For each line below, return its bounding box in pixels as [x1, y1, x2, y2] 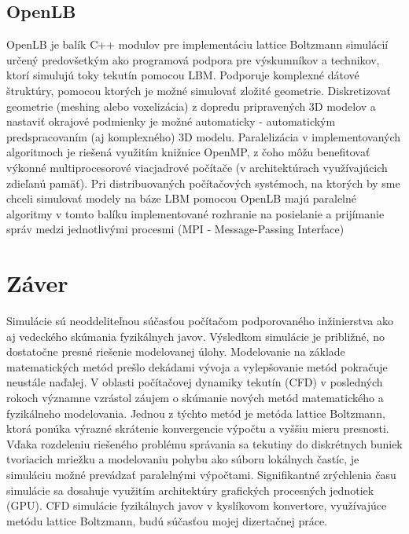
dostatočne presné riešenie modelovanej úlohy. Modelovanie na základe [6, 343, 345, 360]
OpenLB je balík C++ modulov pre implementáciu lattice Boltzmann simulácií [6, 36, 389, 53]
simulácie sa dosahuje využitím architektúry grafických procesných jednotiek [6, 481, 374, 498]
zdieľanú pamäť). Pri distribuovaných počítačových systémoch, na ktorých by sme [6, 174, 400, 191]
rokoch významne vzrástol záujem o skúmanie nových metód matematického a [6, 390, 384, 406]
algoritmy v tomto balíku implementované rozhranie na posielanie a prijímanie [6, 205, 385, 221]
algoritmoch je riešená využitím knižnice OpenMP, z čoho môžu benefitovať [6, 144, 370, 160]
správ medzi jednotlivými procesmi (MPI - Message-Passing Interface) [6, 221, 345, 237]
